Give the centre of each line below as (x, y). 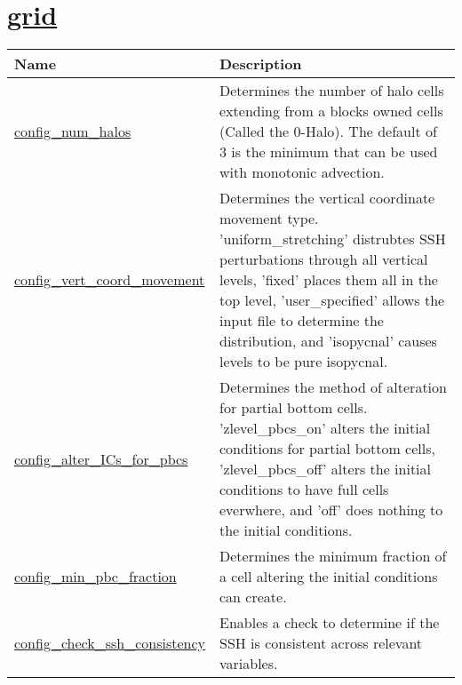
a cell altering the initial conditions (329, 577)
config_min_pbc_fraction (96, 577)
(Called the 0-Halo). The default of (328, 131)
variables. (249, 664)
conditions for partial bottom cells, (327, 449)
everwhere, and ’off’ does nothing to (331, 510)
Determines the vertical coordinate (327, 198)
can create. (253, 597)
